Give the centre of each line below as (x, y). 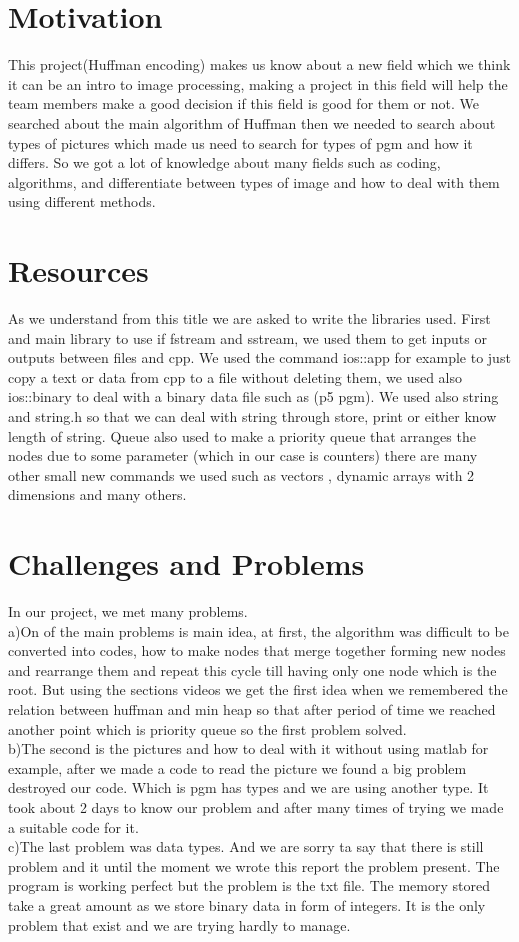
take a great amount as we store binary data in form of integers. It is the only (247, 904)
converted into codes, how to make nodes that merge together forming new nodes (257, 650)
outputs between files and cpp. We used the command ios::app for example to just (259, 357)
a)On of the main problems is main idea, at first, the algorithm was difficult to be (258, 630)
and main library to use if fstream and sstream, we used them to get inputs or (247, 337)
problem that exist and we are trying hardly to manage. (179, 924)
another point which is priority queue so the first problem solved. (207, 728)
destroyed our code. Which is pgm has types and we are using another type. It (248, 787)
